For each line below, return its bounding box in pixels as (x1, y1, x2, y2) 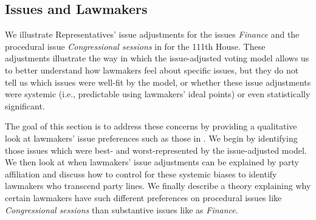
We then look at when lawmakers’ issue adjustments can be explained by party (5, 156, 299, 168)
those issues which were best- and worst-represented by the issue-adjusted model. (5, 143, 307, 156)
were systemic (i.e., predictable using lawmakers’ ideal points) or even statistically (5, 88, 311, 100)
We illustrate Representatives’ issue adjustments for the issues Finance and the (5, 28, 300, 41)
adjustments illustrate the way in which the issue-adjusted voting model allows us (5, 52, 309, 64)
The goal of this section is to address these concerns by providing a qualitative (5, 120, 297, 132)
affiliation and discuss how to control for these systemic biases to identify (5, 167, 277, 180)
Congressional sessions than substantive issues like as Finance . (5, 203, 238, 216)
